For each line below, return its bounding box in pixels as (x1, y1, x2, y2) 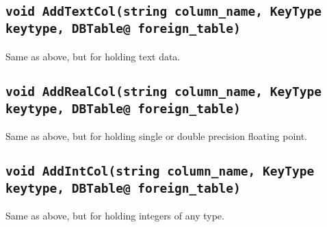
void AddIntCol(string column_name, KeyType (5, 164, 315, 179)
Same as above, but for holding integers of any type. (5, 208, 224, 223)
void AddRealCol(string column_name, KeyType (5, 84, 322, 99)
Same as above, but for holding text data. (5, 49, 181, 63)
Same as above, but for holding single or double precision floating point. (5, 129, 308, 143)
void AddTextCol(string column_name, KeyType (5, 4, 322, 19)
